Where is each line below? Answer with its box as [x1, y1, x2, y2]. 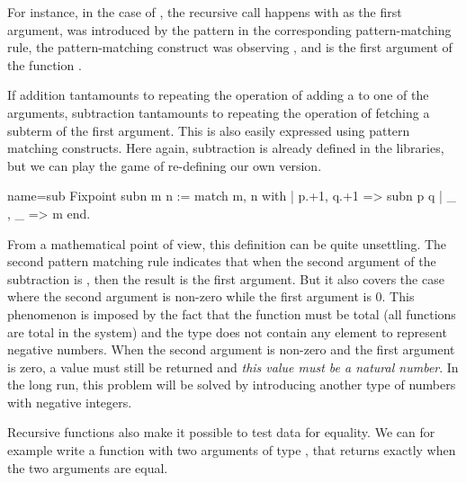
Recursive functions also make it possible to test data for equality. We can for [7, 423, 435, 442]
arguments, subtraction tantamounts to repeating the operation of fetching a [7, 103, 430, 121]
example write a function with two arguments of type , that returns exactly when [7, 441, 456, 460]
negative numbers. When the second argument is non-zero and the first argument [7, 340, 455, 359]
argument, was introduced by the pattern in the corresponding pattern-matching [7, 20, 452, 39]
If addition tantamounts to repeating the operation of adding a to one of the [7, 85, 429, 104]
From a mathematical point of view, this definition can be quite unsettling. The [7, 234, 447, 253]
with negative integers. [7, 392, 132, 411]
